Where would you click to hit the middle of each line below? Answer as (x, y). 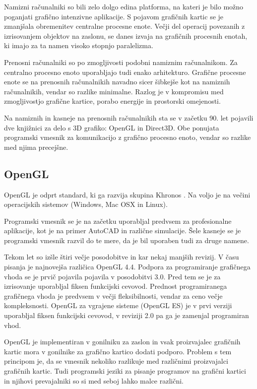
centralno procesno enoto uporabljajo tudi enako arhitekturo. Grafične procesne (125, 72)
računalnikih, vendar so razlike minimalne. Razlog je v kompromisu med (114, 91)
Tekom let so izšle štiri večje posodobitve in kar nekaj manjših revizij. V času (122, 257)
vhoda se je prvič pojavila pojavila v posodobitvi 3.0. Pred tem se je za (112, 276)
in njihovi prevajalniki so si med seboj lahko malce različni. (94, 380)
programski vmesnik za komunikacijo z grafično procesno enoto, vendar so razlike (128, 137)
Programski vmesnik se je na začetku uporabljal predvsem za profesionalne (118, 221)
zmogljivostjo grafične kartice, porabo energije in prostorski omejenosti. (112, 101)
